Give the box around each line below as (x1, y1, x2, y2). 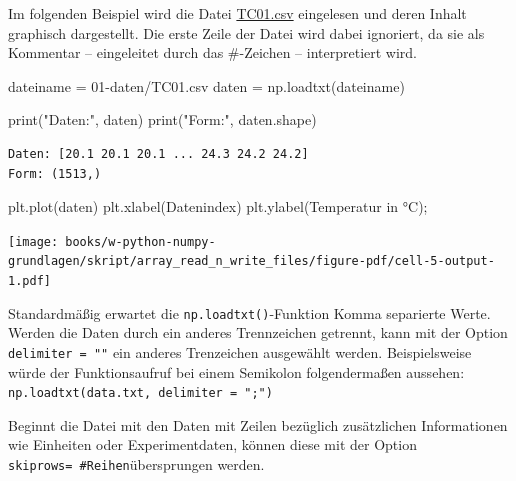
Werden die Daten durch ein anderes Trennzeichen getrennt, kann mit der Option (8, 322, 508, 343)
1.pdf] (8, 274, 51, 289)
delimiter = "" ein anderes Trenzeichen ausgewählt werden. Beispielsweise (8, 341, 472, 362)
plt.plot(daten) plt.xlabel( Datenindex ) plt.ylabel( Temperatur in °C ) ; (8, 196, 428, 217)
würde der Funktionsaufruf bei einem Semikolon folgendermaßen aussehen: (8, 361, 465, 382)
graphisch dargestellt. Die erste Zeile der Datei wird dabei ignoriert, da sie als (8, 22, 485, 43)
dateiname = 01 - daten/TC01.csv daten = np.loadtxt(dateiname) (8, 75, 405, 96)
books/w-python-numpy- (65, 234, 216, 249)
